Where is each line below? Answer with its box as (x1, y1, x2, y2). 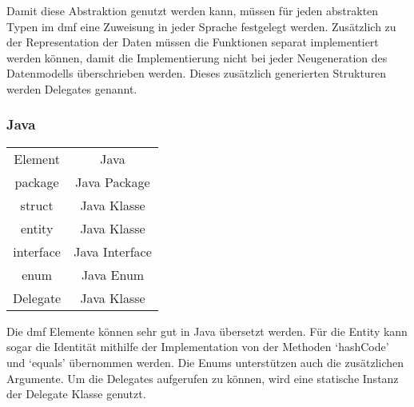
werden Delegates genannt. (6, 80, 137, 97)
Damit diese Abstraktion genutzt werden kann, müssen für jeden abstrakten (6, 2, 379, 18)
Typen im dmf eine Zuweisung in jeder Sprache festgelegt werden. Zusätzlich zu (6, 18, 396, 34)
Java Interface (74, 241, 152, 261)
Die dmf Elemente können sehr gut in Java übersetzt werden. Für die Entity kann (6, 322, 408, 339)
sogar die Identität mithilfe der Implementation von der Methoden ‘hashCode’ (6, 338, 389, 355)
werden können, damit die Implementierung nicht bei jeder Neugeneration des (6, 49, 388, 66)
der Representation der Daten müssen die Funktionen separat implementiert (6, 34, 379, 50)
